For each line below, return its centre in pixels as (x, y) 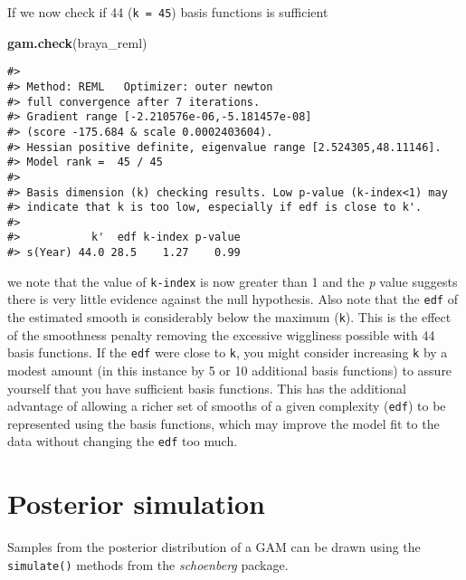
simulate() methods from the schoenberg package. (148, 564)
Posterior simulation (136, 504)
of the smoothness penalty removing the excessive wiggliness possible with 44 (221, 334)
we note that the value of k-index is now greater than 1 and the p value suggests (233, 281)
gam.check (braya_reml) (77, 42)
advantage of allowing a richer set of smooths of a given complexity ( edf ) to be (227, 406)
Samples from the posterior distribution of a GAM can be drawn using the (214, 547)
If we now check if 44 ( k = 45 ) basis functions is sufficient (168, 12)
